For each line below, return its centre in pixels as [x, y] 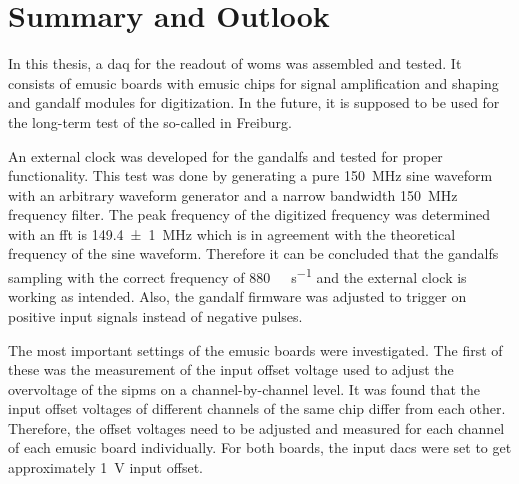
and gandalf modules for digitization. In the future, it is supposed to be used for [254, 102]
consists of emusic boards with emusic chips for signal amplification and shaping [253, 82]
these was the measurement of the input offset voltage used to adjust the [231, 369]
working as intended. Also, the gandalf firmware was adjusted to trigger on [237, 296]
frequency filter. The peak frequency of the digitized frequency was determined [249, 214]
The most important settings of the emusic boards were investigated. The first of [255, 349]
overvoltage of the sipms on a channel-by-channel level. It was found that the [244, 388]
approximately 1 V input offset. [105, 467]
